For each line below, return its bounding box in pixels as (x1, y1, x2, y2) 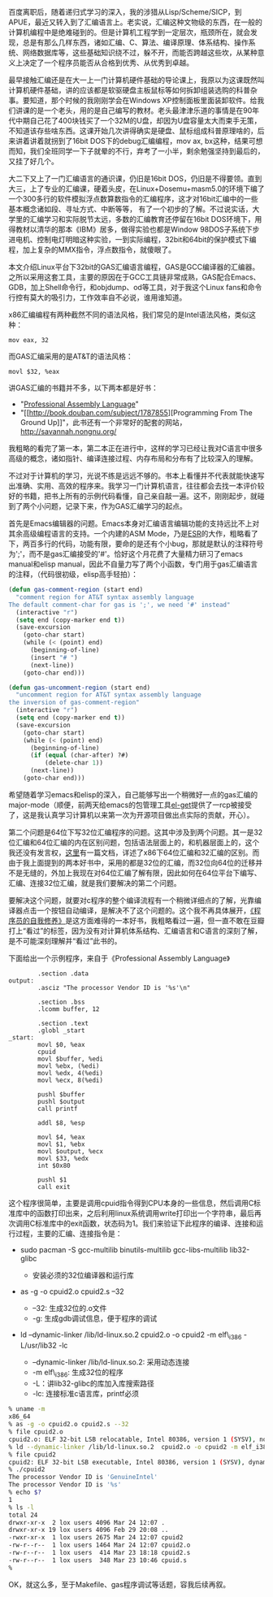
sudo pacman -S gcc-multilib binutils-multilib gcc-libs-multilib (19, 1244, 228, 1254)
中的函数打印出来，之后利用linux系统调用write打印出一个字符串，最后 (22, 1208, 254, 1217)
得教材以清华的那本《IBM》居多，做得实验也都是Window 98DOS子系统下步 (8, 224, 260, 234)
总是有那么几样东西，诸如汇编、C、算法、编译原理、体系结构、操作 (22, 37, 249, 47)
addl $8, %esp (37, 1118, 85, 1127)
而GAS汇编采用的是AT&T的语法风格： (8, 352, 134, 361)
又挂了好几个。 (8, 157, 58, 166)
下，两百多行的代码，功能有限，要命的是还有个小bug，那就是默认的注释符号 (8, 539, 264, 549)
